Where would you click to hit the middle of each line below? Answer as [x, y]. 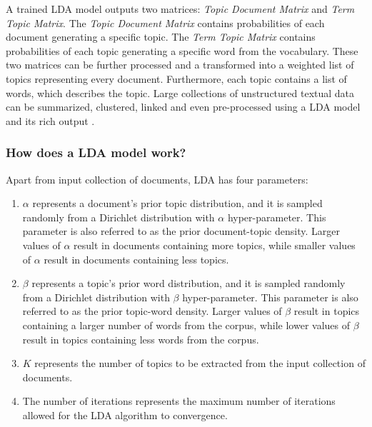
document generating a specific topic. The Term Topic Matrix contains [161, 37]
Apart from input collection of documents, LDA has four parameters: [157, 179]
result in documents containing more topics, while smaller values [215, 245]
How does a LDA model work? [96, 152]
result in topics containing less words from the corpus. [141, 339]
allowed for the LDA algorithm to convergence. [125, 415]
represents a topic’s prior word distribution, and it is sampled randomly [188, 283]
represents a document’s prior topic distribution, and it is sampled [177, 203]
